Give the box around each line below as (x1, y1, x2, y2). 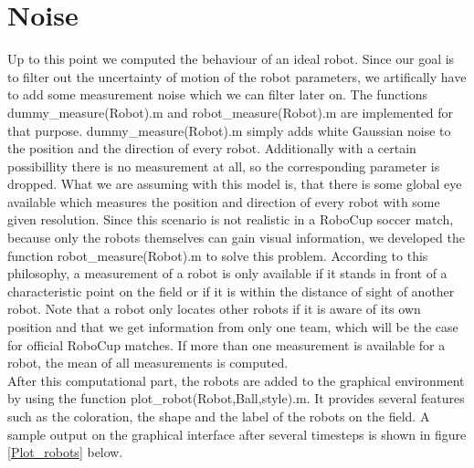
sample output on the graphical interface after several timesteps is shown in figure (7, 424, 467, 443)
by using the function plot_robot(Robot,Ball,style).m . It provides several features (7, 389, 465, 408)
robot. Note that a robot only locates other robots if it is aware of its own (7, 299, 421, 318)
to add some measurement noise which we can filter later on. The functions (7, 85, 428, 104)
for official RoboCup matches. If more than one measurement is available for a (7, 335, 446, 354)
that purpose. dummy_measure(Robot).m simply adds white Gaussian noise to (7, 120, 451, 140)
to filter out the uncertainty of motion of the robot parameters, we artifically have (7, 67, 467, 86)
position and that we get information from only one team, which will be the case (7, 317, 458, 337)
